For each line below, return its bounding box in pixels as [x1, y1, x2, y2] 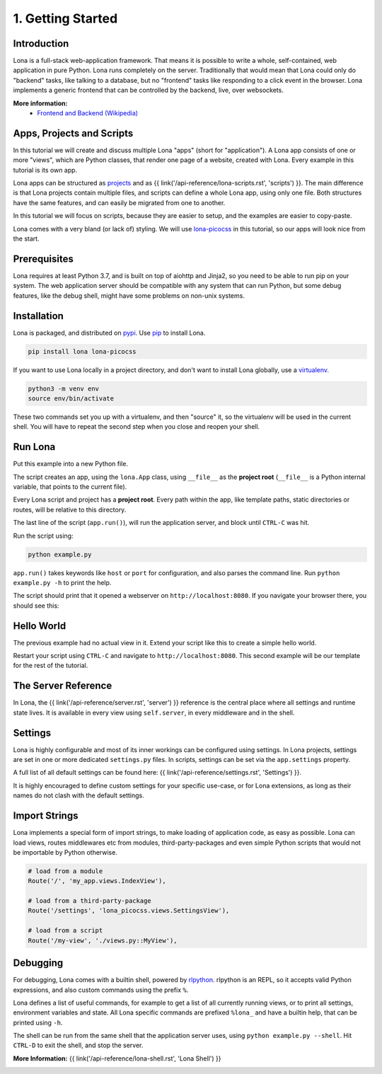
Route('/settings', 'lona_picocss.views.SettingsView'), [28, 906, 230, 915]
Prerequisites [13, 253, 74, 265]
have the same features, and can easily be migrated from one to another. [13, 198, 226, 207]
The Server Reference [13, 680, 112, 692]
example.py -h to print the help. [13, 578, 112, 587]
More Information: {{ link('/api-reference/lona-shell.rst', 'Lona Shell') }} [13, 1054, 221, 1063]
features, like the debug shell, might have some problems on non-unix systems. [13, 291, 245, 300]
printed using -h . [13, 1018, 63, 1027]
